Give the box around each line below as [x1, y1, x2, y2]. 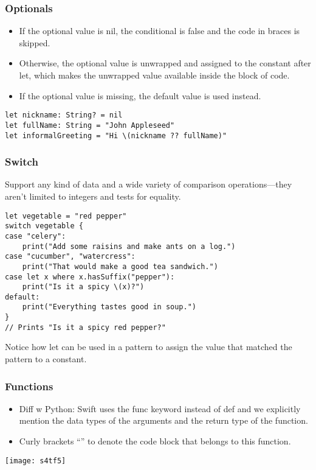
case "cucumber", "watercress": [5, 252, 136, 261]
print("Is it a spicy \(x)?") [22, 282, 145, 292]
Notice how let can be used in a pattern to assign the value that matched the [5, 340, 292, 353]
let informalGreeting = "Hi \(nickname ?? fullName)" [5, 131, 227, 140]
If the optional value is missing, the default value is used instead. [19, 89, 261, 102]
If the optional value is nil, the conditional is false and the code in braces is [19, 24, 300, 37]
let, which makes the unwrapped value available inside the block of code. [19, 69, 290, 81]
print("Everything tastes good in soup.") [22, 303, 196, 312]
